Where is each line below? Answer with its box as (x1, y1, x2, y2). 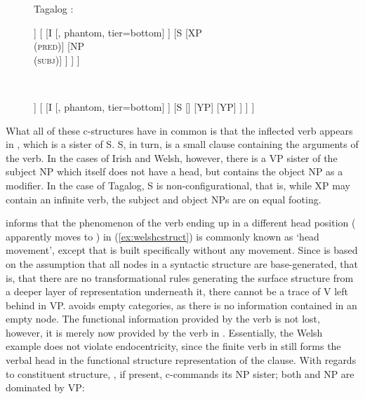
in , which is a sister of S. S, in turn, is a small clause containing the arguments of (6, 137, 359, 151)
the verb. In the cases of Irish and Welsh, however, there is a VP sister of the (6, 150, 338, 165)
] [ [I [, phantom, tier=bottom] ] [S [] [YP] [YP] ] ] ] (34, 99, 255, 114)
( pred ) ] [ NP (34, 39, 85, 53)
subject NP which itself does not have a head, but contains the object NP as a (6, 164, 343, 179)
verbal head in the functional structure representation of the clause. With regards (6, 353, 357, 367)
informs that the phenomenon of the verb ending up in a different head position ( (6, 215, 356, 230)
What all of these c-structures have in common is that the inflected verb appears (6, 123, 353, 137)
